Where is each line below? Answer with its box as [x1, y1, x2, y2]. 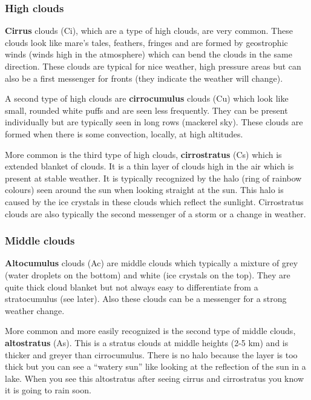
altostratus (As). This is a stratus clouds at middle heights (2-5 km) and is [5, 336, 289, 349]
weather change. [5, 304, 65, 316]
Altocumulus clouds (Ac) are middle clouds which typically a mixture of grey [5, 257, 298, 269]
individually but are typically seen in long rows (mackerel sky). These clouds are [5, 116, 303, 128]
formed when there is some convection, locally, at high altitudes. [5, 127, 243, 140]
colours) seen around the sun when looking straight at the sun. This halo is [5, 183, 284, 196]
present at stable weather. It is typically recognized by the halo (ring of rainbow [5, 171, 302, 184]
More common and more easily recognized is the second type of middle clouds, [5, 324, 296, 337]
